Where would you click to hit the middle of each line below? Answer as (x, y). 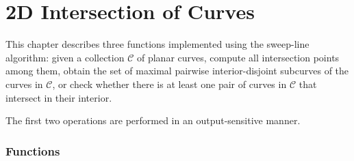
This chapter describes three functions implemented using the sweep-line (157, 44)
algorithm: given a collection (65, 57)
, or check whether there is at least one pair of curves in (169, 84)
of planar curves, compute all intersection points (238, 57)
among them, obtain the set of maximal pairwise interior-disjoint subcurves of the (177, 71)
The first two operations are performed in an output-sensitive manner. (153, 120)
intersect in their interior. (59, 97)
